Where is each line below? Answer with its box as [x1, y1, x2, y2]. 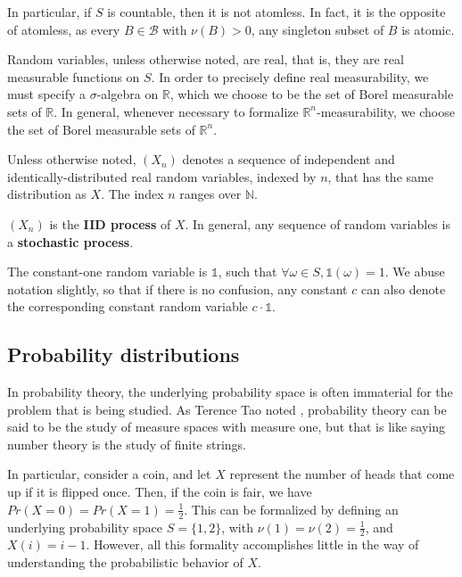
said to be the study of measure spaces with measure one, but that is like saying [7, 417, 446, 436]
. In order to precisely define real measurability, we [151, 67, 429, 86]
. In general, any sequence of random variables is [185, 214, 450, 233]
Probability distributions [7, 341, 240, 368]
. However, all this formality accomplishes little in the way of [86, 535, 419, 554]
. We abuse [384, 262, 445, 281]
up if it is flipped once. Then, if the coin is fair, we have [7, 482, 312, 501]
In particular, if [7, 3, 92, 21]
